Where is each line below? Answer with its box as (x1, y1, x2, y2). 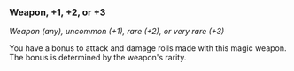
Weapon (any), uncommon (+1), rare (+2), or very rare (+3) (9, 26, 225, 37)
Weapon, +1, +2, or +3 (9, 6, 106, 18)
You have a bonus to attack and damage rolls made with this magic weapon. (9, 43, 287, 53)
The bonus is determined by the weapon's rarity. (9, 53, 187, 63)
